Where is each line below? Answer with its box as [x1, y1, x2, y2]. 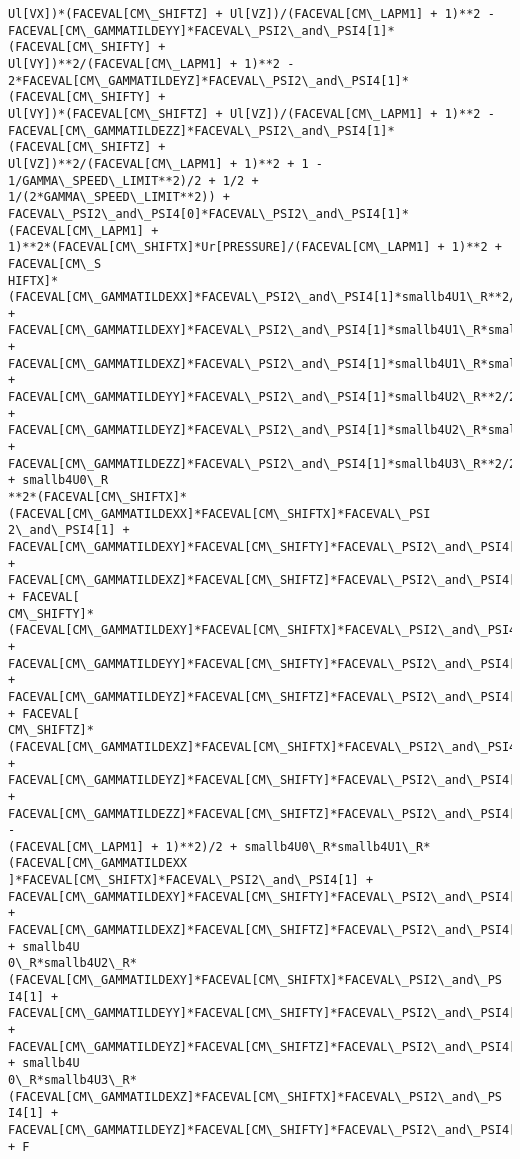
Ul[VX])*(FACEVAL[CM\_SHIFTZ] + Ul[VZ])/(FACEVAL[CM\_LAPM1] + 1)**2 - [8, 7, 495, 21]
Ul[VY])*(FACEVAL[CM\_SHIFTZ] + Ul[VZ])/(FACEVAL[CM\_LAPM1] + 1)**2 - [8, 106, 495, 121]
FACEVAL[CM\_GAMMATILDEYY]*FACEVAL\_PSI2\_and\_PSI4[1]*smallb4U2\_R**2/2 [8, 390, 517, 405]
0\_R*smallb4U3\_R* [8, 1073, 137, 1087]
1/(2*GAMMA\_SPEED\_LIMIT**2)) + [8, 190, 230, 205]
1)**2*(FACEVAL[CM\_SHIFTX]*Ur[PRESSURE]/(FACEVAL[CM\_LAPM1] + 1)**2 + [8, 240, 502, 255]
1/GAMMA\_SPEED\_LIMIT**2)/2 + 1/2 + [8, 173, 259, 188]
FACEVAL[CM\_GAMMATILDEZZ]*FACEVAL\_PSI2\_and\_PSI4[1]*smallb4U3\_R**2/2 [8, 456, 517, 471]
